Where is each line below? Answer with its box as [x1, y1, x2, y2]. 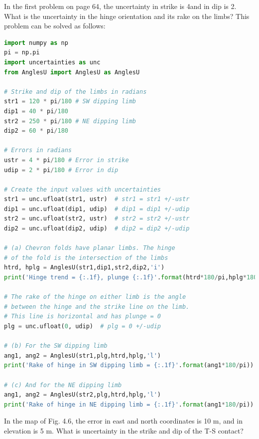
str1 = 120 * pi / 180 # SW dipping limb [4, 98, 136, 105]
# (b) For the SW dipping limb [4, 342, 108, 350]
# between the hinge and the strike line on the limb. [4, 303, 190, 310]
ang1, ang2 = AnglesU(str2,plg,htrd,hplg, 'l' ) [4, 391, 161, 399]
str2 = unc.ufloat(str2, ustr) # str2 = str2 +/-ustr [4, 215, 190, 222]
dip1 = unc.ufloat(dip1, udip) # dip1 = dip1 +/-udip [4, 205, 190, 213]
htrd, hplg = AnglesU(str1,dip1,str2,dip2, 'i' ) [4, 264, 165, 271]
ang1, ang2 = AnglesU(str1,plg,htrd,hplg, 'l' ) [4, 352, 161, 359]
